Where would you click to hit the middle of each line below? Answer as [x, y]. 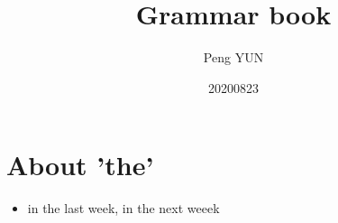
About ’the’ [80, 165]
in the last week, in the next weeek [123, 208]
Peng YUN [233, 57]
